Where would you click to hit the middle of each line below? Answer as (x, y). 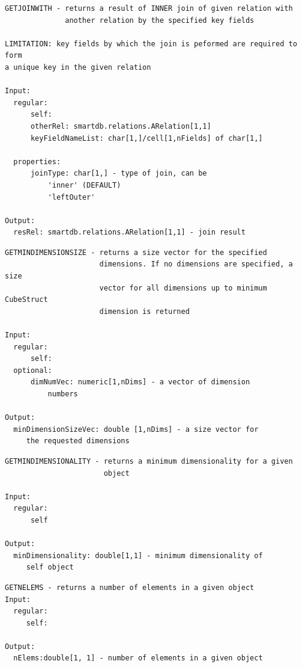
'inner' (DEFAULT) (84, 185)
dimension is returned (144, 311)
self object (50, 567)
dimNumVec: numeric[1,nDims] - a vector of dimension (140, 382)
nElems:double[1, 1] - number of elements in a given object (138, 658)
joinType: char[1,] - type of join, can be (119, 174)
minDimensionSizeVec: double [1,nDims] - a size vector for (136, 429)
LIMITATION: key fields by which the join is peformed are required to (151, 44)
